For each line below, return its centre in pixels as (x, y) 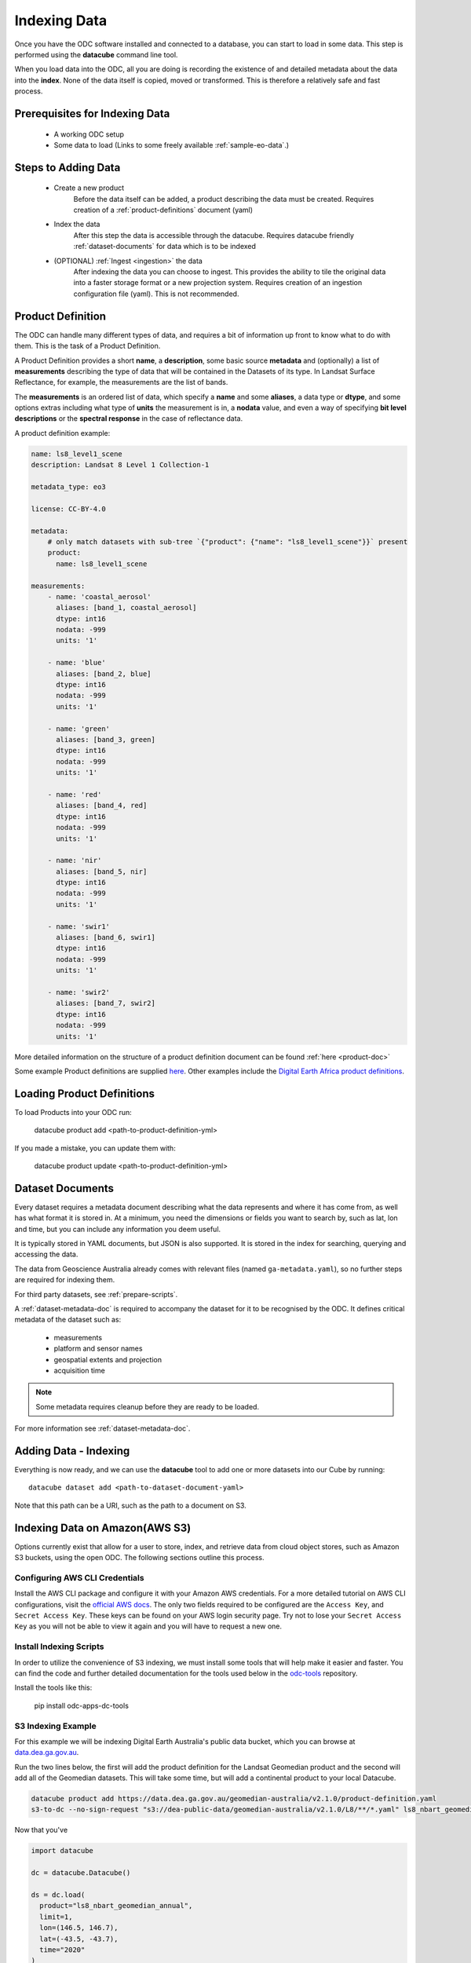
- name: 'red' (75, 794)
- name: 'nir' (75, 861)
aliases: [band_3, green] (106, 739)
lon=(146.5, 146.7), (79, 1928)
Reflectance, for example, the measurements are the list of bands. (121, 382)
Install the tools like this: (53, 1687)
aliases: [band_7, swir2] (106, 1003)
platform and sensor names (98, 1349)
